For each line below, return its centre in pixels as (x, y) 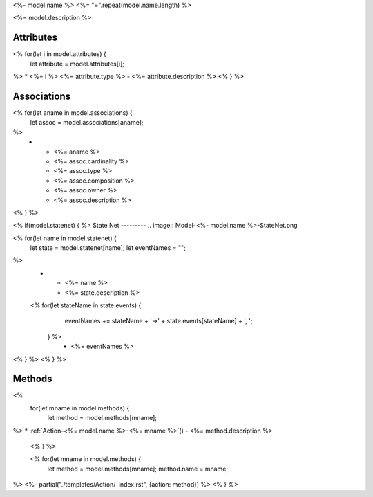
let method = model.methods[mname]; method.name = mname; (137, 469)
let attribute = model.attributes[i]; (77, 64)
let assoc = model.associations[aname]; (87, 123)
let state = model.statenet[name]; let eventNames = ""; (108, 248)
